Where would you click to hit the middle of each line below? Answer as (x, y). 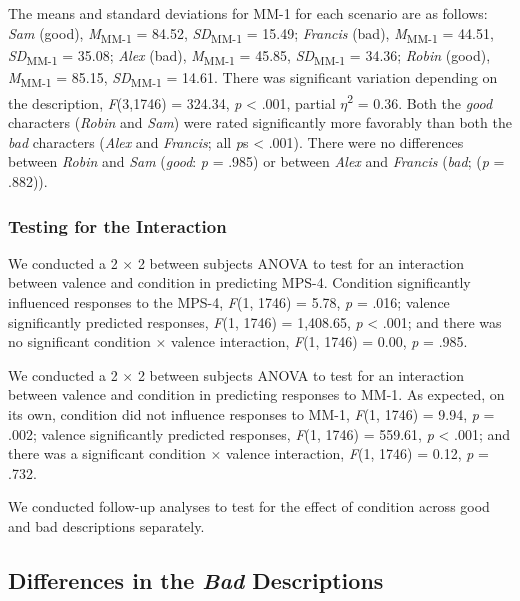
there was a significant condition (107, 453)
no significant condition (79, 341)
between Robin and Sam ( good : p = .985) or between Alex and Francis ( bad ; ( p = (256, 161)
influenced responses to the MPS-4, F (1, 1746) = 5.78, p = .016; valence (229, 302)
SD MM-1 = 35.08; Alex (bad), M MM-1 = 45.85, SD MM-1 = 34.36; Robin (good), (249, 56)
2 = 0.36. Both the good (420, 101)
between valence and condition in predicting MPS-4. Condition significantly (239, 282)
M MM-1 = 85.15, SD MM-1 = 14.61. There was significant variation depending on (253, 78)
